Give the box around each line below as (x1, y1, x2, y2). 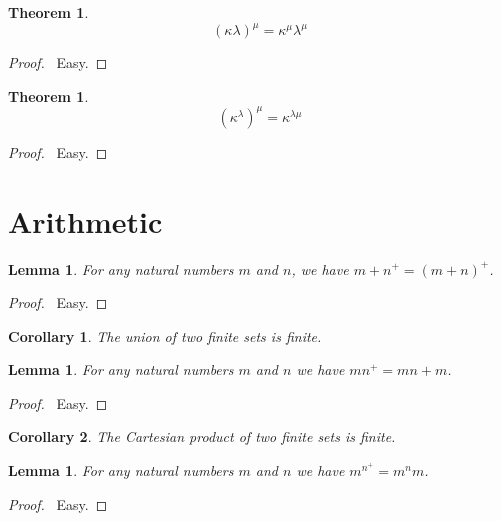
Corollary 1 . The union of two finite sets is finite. (8, 325, 322, 346)
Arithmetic (8, 200, 163, 241)
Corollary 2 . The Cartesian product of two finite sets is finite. (8, 426, 396, 447)
